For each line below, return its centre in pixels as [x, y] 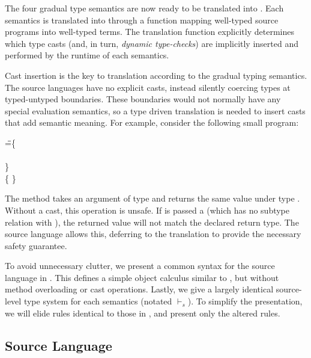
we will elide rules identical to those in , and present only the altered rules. [143, 313]
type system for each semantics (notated [98, 301]
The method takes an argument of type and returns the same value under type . [152, 198]
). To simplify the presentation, [245, 301]
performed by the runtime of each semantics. [87, 55]
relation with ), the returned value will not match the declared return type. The [152, 222]
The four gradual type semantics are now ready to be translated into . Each [144, 8]
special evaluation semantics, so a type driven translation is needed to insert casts [155, 110]
